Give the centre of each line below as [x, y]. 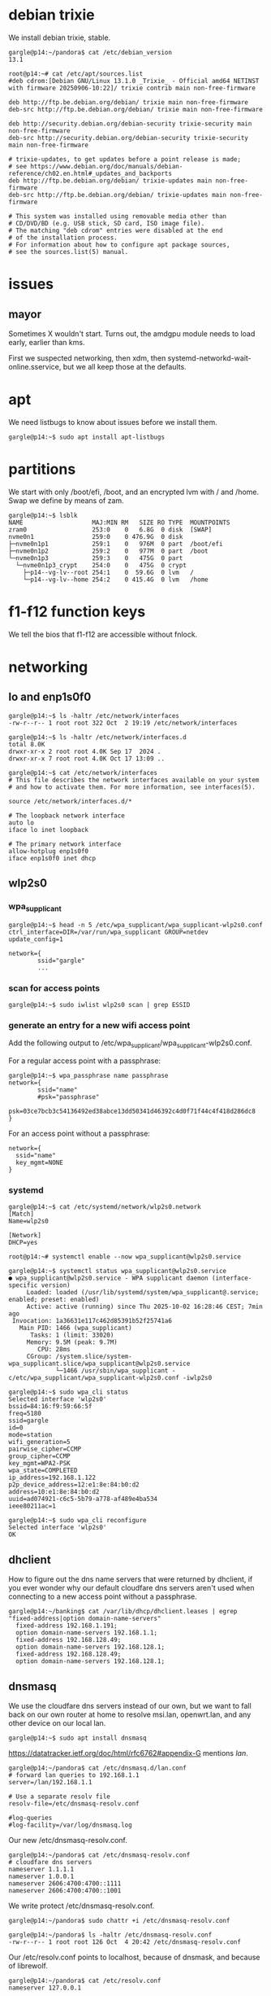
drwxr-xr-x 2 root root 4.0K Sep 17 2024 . [85, 751]
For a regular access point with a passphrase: [84, 1061]
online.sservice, [35, 366]
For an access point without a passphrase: [79, 1134]
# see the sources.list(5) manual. [69, 252]
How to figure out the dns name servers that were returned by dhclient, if [131, 1579]
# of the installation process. [63, 238]
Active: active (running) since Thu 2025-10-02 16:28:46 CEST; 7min [145, 1307]
